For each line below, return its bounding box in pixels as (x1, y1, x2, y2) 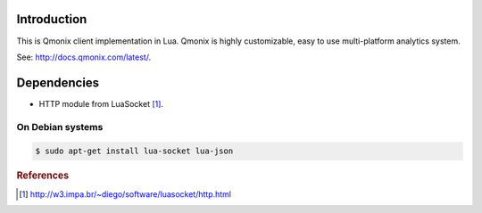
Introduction (16, 12, 87, 27)
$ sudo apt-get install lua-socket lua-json (35, 146, 234, 156)
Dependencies (16, 75, 100, 90)
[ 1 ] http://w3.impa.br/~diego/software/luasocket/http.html (19, 188, 232, 200)
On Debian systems (16, 120, 104, 133)
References (16, 169, 70, 182)
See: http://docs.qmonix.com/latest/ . (16, 52, 152, 62)
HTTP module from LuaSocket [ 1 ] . (38, 98, 164, 109)
